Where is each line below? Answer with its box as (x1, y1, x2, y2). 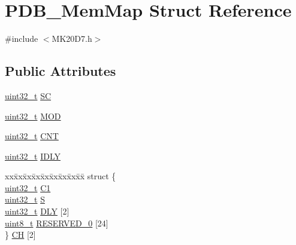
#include (5, 32, 38, 45)
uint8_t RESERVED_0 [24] (5, 216, 108, 229)
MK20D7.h (52, 32, 92, 45)
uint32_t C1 (5, 181, 51, 194)
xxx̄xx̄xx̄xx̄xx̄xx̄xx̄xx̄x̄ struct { (5, 170, 116, 182)
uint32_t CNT (5, 130, 59, 142)
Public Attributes (5, 62, 116, 80)
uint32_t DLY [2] (5, 205, 70, 218)
